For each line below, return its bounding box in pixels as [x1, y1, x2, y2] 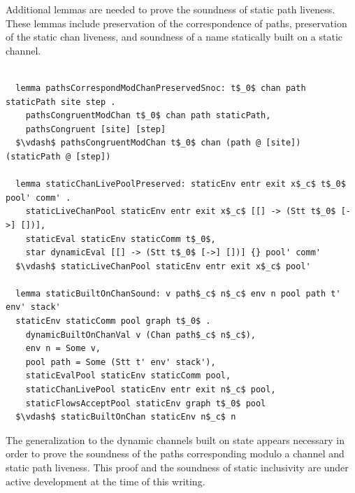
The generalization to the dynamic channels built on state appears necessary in [6, 432, 345, 447]
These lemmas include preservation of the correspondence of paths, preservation [6, 15, 347, 30]
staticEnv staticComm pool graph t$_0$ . [15, 316, 211, 327]
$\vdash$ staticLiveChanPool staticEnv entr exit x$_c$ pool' [15, 261, 311, 271]
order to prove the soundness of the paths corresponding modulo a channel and [6, 446, 345, 461]
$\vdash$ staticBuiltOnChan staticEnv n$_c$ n [15, 412, 236, 422]
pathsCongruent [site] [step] [25, 124, 166, 134]
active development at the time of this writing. [6, 473, 205, 488]
